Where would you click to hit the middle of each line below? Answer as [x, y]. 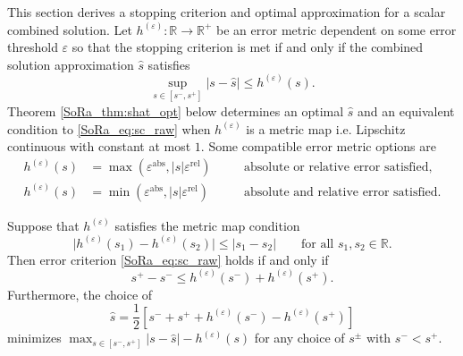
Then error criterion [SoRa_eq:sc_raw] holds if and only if [168, 259]
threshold [33, 47]
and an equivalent [406, 111]
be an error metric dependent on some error [337, 29]
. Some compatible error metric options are [318, 146]
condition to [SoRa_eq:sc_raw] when [109, 128]
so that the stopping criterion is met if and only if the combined [248, 47]
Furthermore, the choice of [80, 294]
